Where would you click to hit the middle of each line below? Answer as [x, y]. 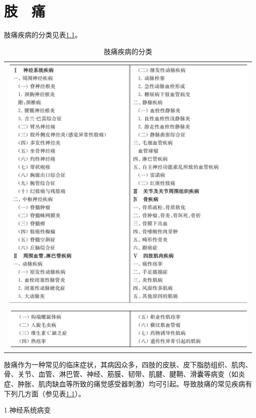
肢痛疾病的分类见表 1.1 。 [43, 35]
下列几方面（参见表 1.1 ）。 [45, 393]
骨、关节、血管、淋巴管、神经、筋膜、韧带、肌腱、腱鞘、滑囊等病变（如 [121, 374]
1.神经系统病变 [27, 410]
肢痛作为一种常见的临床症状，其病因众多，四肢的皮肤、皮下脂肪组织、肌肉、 [128, 364]
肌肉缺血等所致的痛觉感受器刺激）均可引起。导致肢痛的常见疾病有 [145, 384]
